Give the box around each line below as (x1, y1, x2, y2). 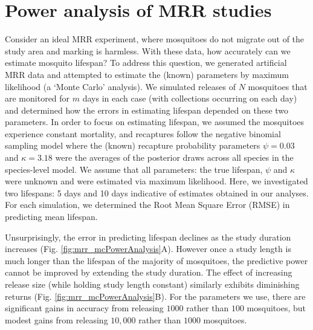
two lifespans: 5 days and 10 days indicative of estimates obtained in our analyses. (5, 186, 309, 199)
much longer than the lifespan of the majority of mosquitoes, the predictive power (5, 254, 308, 267)
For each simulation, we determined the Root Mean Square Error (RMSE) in (5, 198, 290, 211)
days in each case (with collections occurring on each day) (82, 92, 297, 105)
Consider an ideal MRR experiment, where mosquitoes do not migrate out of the (5, 33, 305, 45)
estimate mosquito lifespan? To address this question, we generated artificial (5, 56, 287, 69)
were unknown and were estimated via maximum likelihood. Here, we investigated (5, 175, 308, 187)
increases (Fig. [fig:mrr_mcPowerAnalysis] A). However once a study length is (5, 242, 291, 255)
